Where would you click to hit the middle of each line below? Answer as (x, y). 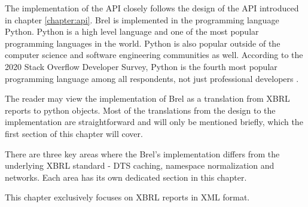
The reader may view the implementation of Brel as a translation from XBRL (147, 98)
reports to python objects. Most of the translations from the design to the (140, 110)
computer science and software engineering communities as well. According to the (154, 55)
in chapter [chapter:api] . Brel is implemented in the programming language (142, 19)
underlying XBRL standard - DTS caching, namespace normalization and (140, 165)
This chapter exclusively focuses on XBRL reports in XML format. (127, 197)
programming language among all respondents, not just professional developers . (152, 78)
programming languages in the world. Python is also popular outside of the (143, 43)
